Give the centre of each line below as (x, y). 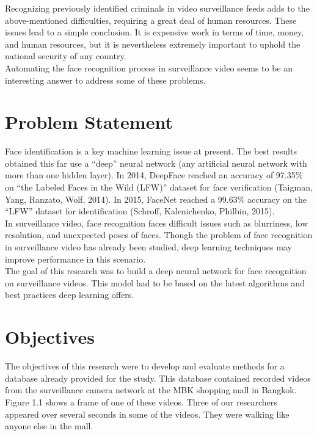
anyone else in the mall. (49, 426)
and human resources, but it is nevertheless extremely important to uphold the (153, 44)
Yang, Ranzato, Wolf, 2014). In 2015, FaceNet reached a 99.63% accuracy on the (156, 199)
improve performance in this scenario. (75, 259)
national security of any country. (66, 56)
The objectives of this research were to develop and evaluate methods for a (145, 366)
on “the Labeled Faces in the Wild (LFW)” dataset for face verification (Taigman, (159, 187)
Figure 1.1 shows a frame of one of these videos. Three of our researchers (141, 401)
